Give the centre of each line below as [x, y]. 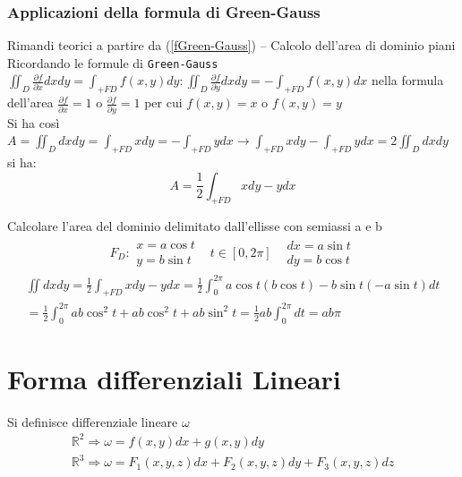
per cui [163, 102]
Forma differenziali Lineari [174, 378]
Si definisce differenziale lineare [93, 421]
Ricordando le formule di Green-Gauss [113, 62]
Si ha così [34, 122]
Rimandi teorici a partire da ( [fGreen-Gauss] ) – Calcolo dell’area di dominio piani [231, 45]
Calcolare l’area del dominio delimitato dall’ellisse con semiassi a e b [195, 226]
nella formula [407, 80]
